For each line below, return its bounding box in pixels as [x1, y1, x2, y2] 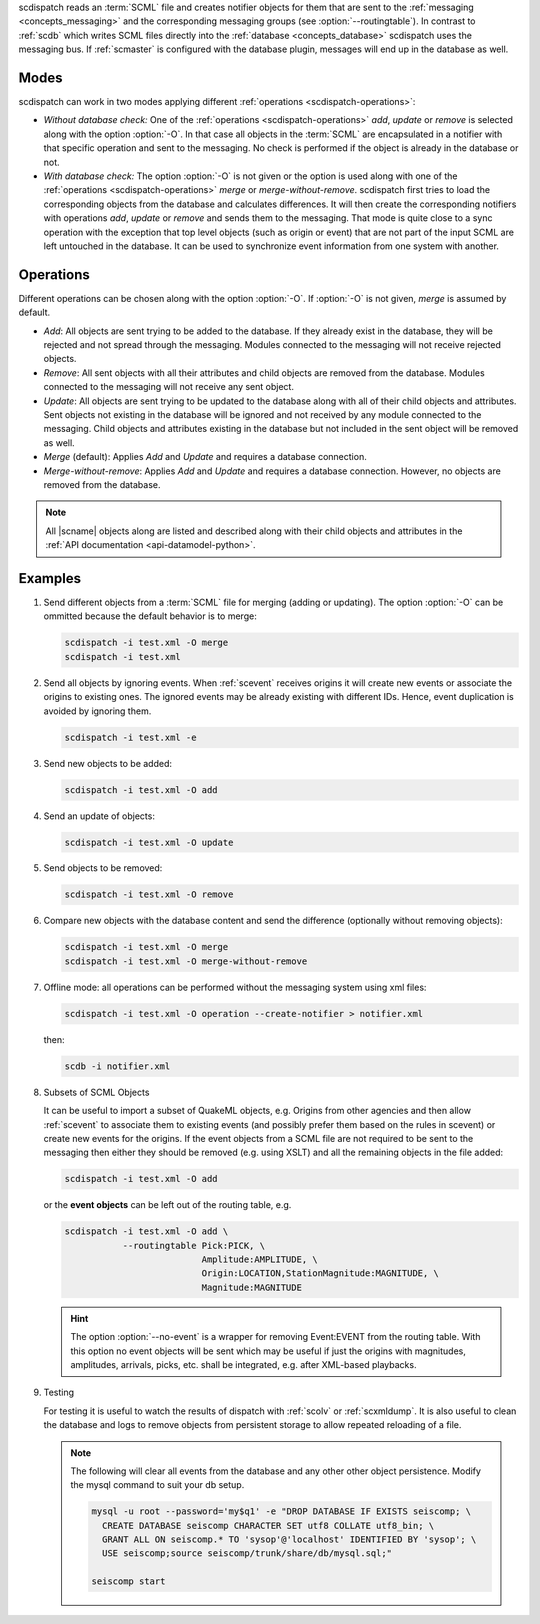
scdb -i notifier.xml [64, 1060, 171, 1072]
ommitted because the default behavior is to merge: [43, 610, 257, 622]
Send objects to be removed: [43, 862, 163, 874]
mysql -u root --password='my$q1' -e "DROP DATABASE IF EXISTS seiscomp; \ [91, 1506, 472, 1517]
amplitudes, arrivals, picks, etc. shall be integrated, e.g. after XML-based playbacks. [70, 1358, 417, 1370]
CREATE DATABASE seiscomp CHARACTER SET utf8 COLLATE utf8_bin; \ [101, 1520, 435, 1531]
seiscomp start [91, 1576, 166, 1587]
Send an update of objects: [43, 810, 155, 822]
